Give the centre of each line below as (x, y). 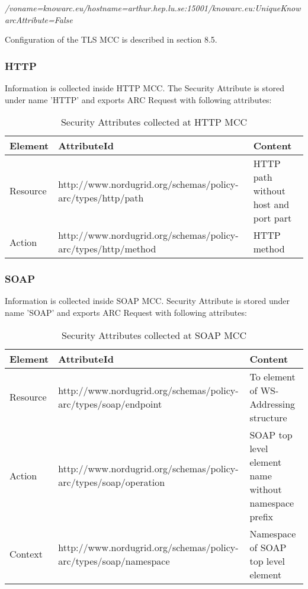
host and (271, 204)
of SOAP (268, 547)
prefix (262, 516)
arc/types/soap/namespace (114, 561)
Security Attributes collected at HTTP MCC (154, 122)
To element (272, 376)
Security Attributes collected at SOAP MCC (154, 335)
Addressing (272, 404)
